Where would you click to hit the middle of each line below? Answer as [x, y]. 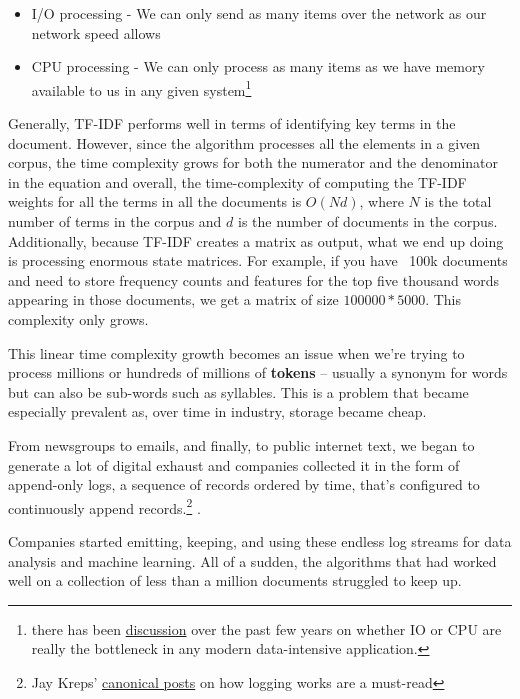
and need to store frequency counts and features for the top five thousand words [253, 279]
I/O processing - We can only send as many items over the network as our [259, 13]
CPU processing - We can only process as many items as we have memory [258, 66]
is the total [458, 201]
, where [381, 201]
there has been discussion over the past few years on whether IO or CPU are [266, 628]
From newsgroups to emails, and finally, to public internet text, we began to [241, 444]
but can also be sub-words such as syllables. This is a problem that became [238, 391]
